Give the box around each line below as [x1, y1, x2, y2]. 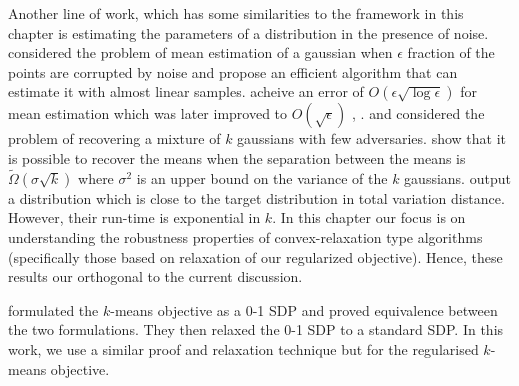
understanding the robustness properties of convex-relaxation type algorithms [8, 226, 483, 247]
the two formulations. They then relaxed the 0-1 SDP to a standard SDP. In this [8, 319, 504, 340]
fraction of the [407, 42, 495, 63]
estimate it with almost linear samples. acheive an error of [8, 81, 364, 102]
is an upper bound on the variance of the [136, 167, 388, 188]
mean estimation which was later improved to [8, 103, 288, 124]
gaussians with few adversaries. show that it [237, 128, 506, 149]
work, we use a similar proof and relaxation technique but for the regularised [8, 338, 479, 359]
